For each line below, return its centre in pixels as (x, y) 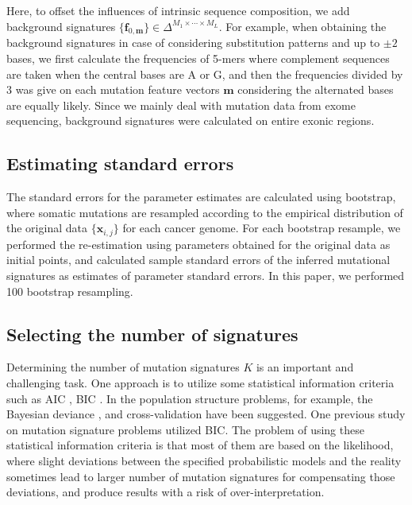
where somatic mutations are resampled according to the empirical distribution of (205, 212)
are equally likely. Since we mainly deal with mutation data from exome (181, 105)
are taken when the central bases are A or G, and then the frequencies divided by (205, 74)
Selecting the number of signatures (152, 334)
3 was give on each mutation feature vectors (113, 89)
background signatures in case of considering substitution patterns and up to (193, 43)
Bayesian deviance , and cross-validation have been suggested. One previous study (206, 414)
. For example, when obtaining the (302, 26)
